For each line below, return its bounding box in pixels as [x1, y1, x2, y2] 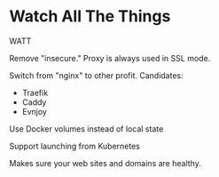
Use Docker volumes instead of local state [9, 123, 164, 134]
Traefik [21, 87, 49, 98]
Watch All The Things [9, 6, 171, 27]
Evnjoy [21, 106, 47, 117]
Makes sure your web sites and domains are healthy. [9, 157, 201, 168]
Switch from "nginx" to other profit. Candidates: [9, 69, 184, 81]
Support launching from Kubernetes [9, 141, 140, 151]
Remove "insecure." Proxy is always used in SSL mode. [9, 52, 211, 63]
